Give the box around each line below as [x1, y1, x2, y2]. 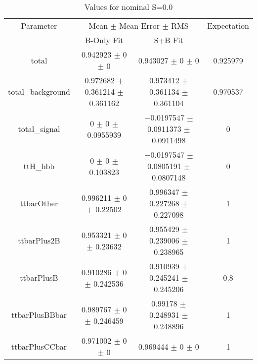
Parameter [21, 20, 57, 31]
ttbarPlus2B [18, 235, 60, 246]
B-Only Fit [85, 34, 124, 46]
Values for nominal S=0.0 [84, 1, 173, 12]
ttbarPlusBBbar [11, 309, 67, 320]
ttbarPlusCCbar [11, 340, 67, 352]
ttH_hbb [23, 160, 55, 172]
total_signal [18, 123, 60, 134]
